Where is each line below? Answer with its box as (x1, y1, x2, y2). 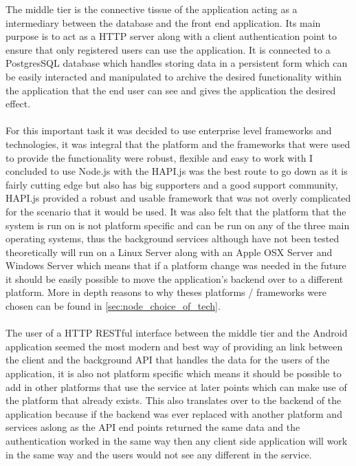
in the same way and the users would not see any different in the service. (5, 447, 312, 461)
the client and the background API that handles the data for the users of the (5, 352, 330, 367)
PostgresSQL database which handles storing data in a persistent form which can (5, 56, 348, 70)
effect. (5, 96, 31, 111)
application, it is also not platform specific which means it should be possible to (5, 366, 342, 381)
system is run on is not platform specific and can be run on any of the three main (5, 218, 350, 232)
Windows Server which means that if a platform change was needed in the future (5, 258, 346, 273)
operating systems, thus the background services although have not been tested (5, 231, 340, 246)
